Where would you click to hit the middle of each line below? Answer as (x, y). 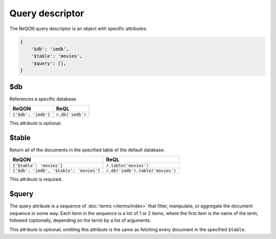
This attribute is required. (36, 179)
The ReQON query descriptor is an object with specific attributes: (78, 29)
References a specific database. (43, 99)
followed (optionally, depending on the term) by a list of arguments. (80, 220)
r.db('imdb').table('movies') (141, 171)
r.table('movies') (128, 166)
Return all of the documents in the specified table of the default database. (87, 150)
